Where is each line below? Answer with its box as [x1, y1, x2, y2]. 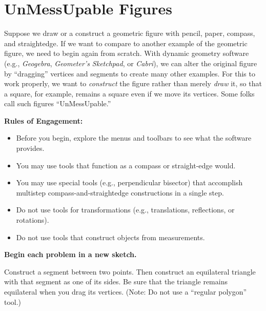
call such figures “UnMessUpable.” [4, 98, 111, 109]
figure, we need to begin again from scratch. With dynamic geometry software [4, 48, 249, 59]
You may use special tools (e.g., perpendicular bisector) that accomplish [16, 177, 243, 188]
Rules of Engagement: [4, 115, 83, 126]
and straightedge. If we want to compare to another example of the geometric [4, 37, 248, 48]
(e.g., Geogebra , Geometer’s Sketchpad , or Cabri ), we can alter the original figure [4, 57, 257, 68]
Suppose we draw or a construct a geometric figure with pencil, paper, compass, [4, 28, 255, 38]
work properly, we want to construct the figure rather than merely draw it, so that [4, 78, 262, 89]
